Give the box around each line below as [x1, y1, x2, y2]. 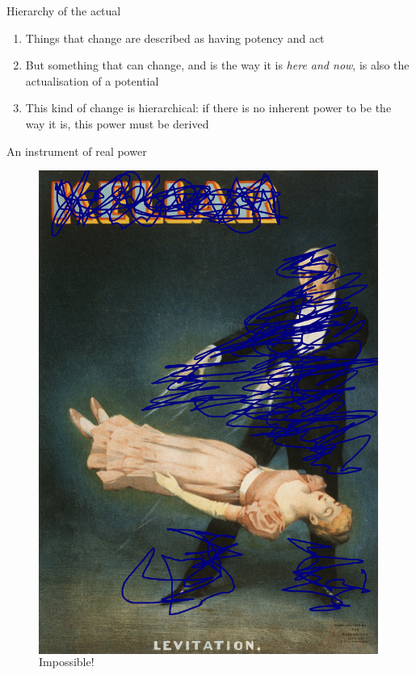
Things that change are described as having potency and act [25, 29, 325, 46]
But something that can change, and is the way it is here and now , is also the [25, 57, 410, 73]
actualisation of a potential [25, 72, 159, 89]
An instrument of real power [6, 142, 147, 159]
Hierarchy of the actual [6, 2, 121, 19]
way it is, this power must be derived [25, 115, 209, 132]
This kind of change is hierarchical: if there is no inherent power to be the [25, 99, 392, 116]
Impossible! [39, 652, 95, 669]
